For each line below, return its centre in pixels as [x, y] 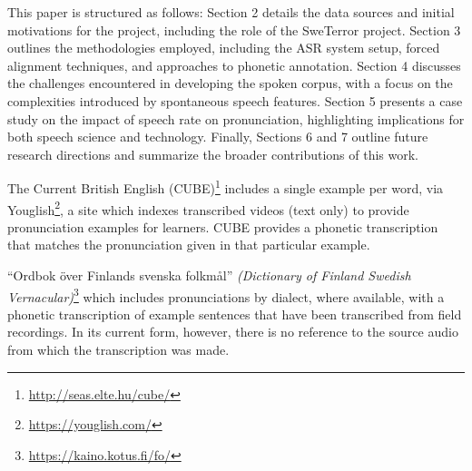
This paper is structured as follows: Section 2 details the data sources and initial [231, 12]
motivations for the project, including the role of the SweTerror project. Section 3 [234, 29]
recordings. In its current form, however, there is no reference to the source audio [233, 332]
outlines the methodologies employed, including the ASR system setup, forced [224, 48]
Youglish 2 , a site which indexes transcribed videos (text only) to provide [208, 208]
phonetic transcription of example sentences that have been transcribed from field [235, 314]
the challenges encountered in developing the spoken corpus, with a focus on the [230, 83]
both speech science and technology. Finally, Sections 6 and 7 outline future [218, 137]
